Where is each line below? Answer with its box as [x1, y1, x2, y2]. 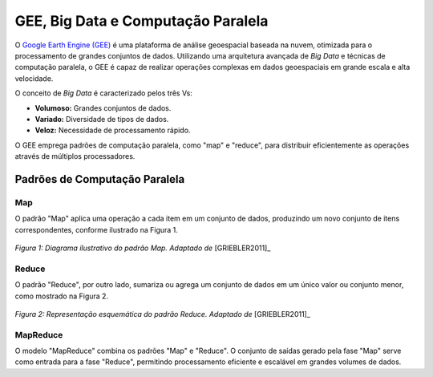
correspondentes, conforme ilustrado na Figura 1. [14, 225, 178, 234]
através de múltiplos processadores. [14, 152, 136, 161]
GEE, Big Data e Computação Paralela [14, 12, 269, 30]
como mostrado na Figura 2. [14, 291, 108, 301]
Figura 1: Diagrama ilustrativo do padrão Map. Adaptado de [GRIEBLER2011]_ [14, 243, 271, 253]
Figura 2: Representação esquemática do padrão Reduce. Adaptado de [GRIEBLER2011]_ [14, 309, 310, 318]
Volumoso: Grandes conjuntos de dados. [34, 103, 172, 112]
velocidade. [14, 73, 54, 83]
